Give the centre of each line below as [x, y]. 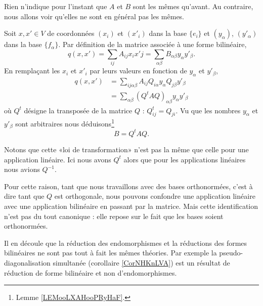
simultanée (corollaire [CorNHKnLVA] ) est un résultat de [141, 262]
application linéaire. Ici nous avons [58, 159]
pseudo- [231, 253]
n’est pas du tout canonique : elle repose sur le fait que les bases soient [114, 216]
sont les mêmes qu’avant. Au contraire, [193, 6]
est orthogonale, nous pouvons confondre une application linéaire [155, 196]
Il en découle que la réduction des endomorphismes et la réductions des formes [126, 243]
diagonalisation [27, 262]
